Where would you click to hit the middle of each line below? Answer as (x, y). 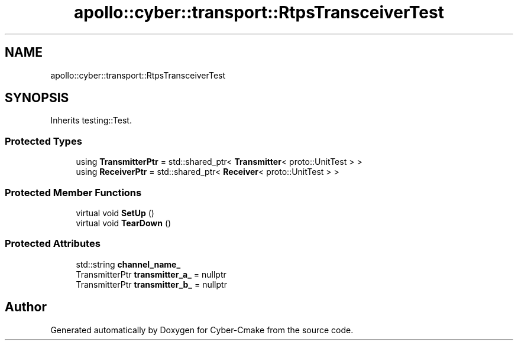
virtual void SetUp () (115, 213)
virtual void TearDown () (124, 223)
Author (26, 307)
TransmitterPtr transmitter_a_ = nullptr (151, 274)
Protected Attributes (53, 244)
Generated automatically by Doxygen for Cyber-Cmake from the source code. (202, 330)
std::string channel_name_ (128, 264)
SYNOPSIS (37, 98)
